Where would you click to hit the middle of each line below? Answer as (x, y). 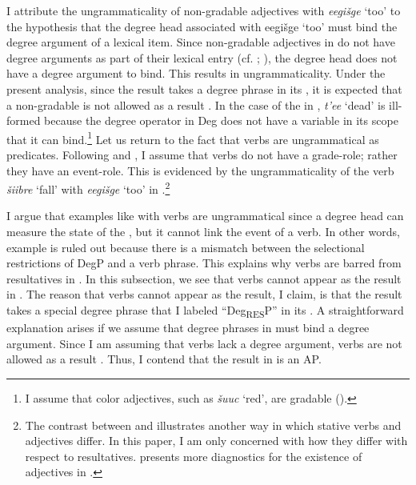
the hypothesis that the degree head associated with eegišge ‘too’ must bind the (202, 26)
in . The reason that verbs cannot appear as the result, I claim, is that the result (204, 294)
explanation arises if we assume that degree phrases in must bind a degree (188, 328)
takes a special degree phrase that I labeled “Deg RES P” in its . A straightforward (205, 311)
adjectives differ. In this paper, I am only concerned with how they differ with (216, 441)
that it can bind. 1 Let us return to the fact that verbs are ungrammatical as (193, 138)
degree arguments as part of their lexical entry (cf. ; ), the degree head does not (202, 57)
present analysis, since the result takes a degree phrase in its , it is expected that (204, 88)
